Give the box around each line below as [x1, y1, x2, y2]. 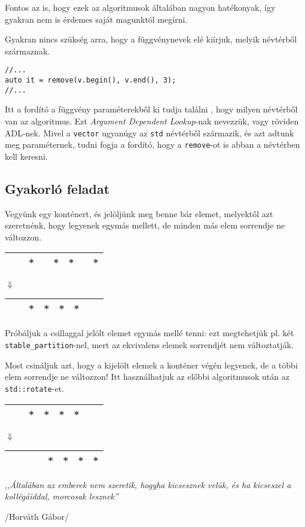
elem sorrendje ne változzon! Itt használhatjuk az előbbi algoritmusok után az [5, 370, 289, 383]
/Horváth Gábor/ [5, 510, 69, 522]
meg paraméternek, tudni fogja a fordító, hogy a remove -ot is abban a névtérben [5, 138, 300, 151]
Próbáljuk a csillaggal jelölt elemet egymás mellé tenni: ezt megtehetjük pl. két [5, 327, 294, 339]
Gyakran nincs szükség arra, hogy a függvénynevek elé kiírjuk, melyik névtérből [5, 33, 297, 45]
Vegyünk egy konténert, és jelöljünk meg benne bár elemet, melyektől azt [5, 207, 273, 220]
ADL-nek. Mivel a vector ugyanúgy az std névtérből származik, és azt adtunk [5, 126, 294, 139]
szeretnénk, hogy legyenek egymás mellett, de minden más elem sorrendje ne [5, 219, 285, 231]
